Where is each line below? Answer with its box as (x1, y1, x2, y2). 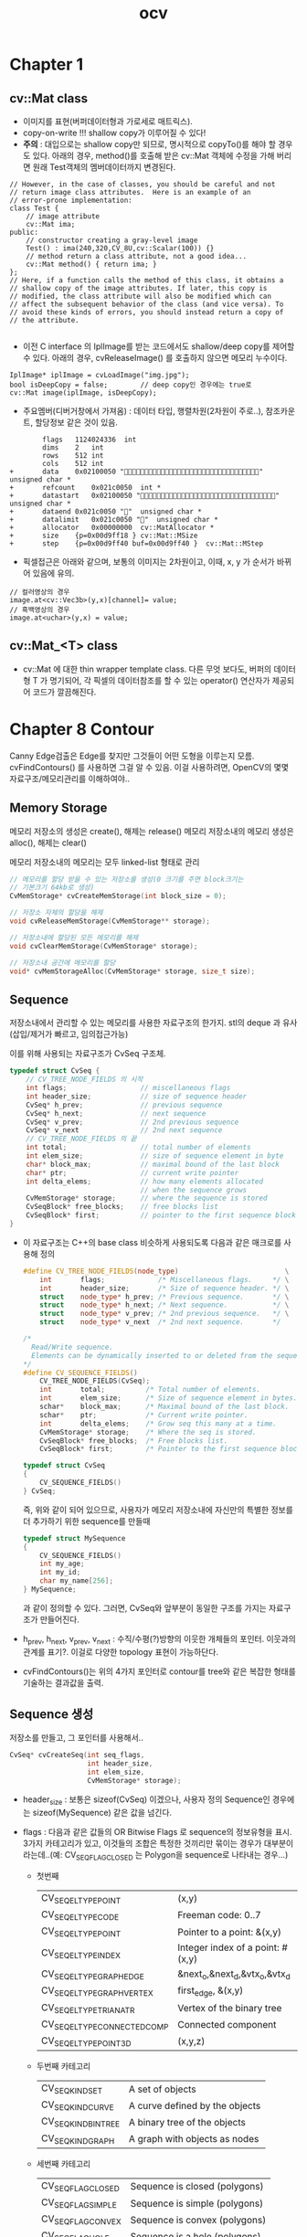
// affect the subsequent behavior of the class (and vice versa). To (9, 300, 284, 309)
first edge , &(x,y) (177, 1984, 244, 1998)
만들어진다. (39, 1614, 79, 1625)
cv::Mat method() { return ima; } (26, 260, 157, 269)
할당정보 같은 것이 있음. (35, 417, 119, 428)
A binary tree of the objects (128, 2116, 247, 2129)
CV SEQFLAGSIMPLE (40, 2196, 117, 2210)
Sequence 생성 (9, 1707, 94, 1723)
